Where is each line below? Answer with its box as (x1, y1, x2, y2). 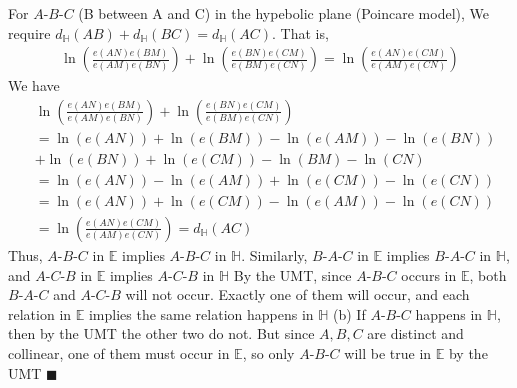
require (8, 22, 51, 43)
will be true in (344, 342, 432, 363)
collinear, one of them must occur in (8, 342, 230, 363)
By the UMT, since (233, 264, 352, 285)
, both (469, 264, 507, 285)
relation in (8, 303, 72, 324)
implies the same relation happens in (88, 303, 314, 324)
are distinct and (367, 323, 464, 344)
